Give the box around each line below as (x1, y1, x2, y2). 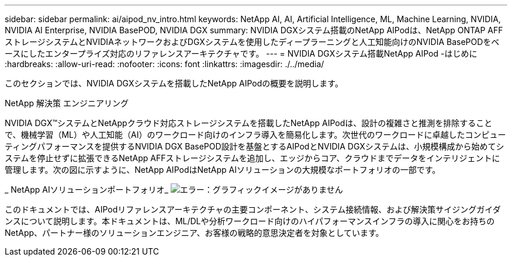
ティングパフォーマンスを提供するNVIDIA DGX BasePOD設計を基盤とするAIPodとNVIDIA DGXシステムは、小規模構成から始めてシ (5, 141, 504, 151)
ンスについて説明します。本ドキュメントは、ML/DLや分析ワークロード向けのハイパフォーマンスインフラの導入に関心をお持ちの (5, 216, 495, 226)
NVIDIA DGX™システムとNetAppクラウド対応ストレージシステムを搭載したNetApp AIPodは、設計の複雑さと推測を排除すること (5, 118, 493, 128)
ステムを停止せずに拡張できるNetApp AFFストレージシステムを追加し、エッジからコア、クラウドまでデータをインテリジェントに (5, 153, 500, 163)
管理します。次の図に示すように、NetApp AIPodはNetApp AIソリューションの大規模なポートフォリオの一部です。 (5, 165, 441, 175)
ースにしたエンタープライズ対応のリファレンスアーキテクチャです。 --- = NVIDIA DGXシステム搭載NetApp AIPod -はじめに (5, 48, 478, 58)
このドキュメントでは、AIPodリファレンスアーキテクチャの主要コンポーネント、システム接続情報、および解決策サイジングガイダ (5, 204, 501, 214)
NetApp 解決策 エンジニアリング (5, 98, 129, 108)
